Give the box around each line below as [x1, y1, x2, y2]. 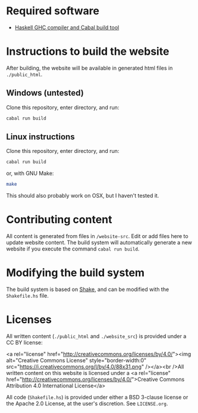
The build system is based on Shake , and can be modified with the [6, 286, 169, 293]
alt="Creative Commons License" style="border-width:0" [6, 356, 147, 364]
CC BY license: [6, 339, 43, 346]
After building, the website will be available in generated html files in [6, 64, 173, 71]
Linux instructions [6, 132, 76, 142]
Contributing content [6, 213, 112, 227]
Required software [6, 4, 100, 18]
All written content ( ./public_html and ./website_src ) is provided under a [6, 332, 187, 340]
